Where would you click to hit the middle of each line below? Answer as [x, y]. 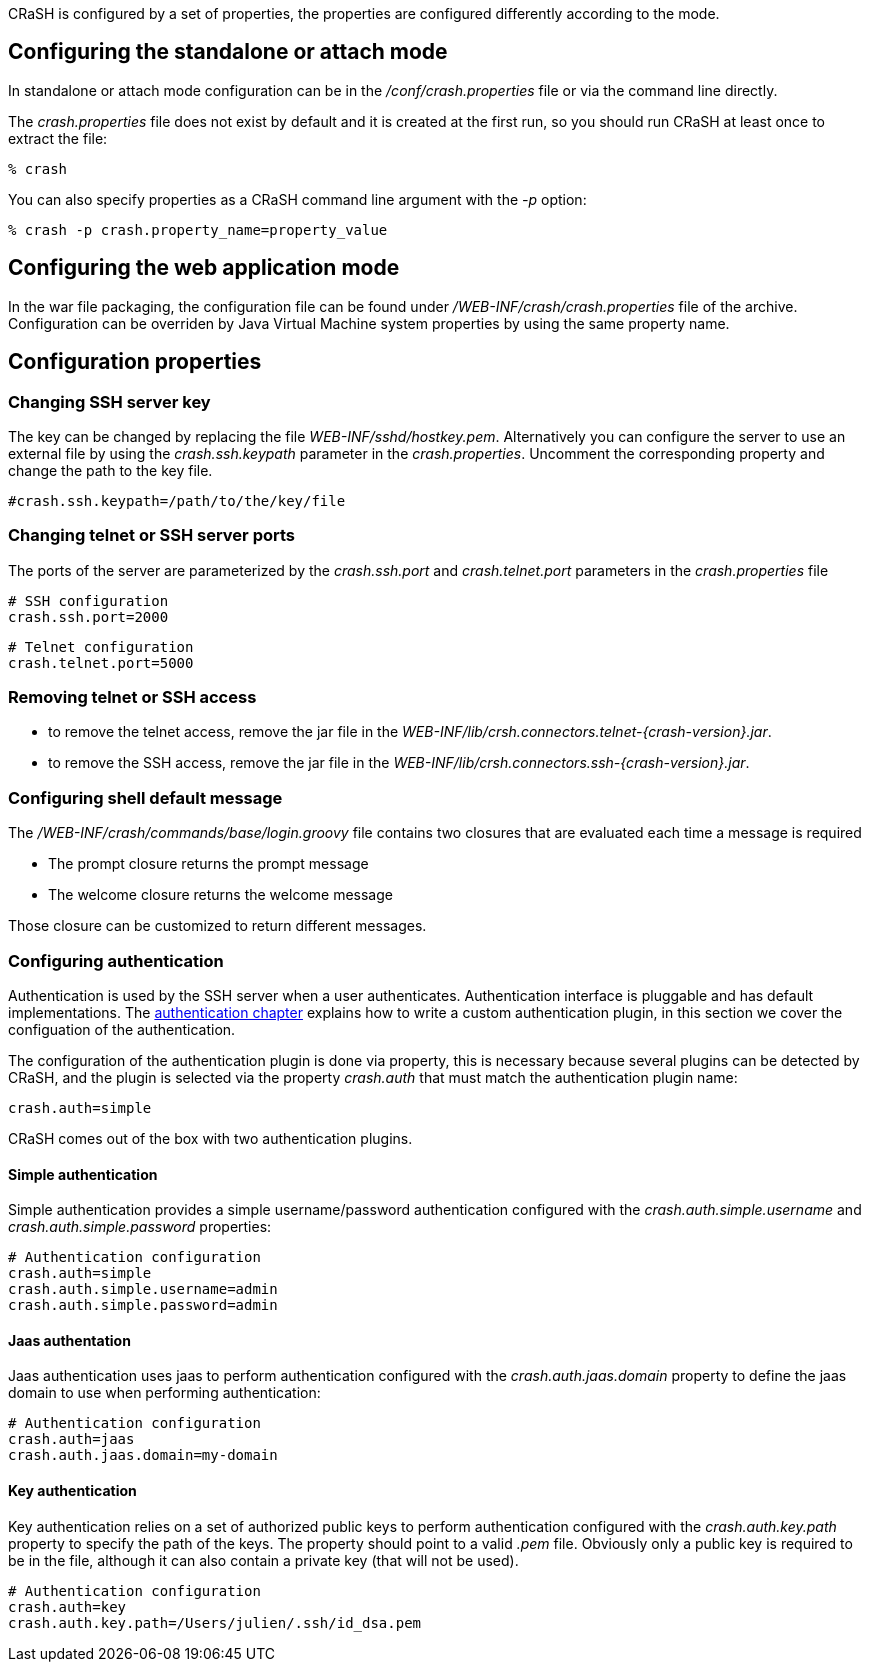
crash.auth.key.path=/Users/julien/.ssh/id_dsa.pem [215, 1622]
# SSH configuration [88, 600]
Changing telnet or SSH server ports [152, 535]
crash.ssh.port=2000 [88, 616]
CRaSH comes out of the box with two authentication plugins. [210, 1138]
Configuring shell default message [145, 797]
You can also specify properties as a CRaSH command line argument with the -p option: [297, 199]
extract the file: [58, 138]
